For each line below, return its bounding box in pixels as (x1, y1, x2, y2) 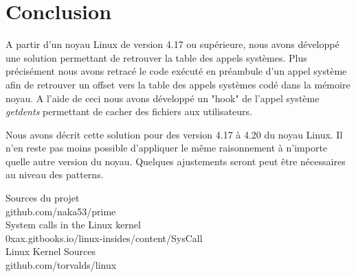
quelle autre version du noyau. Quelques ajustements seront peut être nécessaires (5, 154, 346, 168)
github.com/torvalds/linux (5, 258, 117, 272)
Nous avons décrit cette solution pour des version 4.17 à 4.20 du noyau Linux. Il (5, 127, 343, 141)
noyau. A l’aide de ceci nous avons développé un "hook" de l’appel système (5, 91, 320, 105)
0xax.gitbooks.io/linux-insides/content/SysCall (5, 230, 203, 245)
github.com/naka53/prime (5, 204, 116, 218)
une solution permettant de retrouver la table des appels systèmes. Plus (5, 50, 307, 64)
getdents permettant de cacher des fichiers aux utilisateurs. (5, 104, 252, 119)
